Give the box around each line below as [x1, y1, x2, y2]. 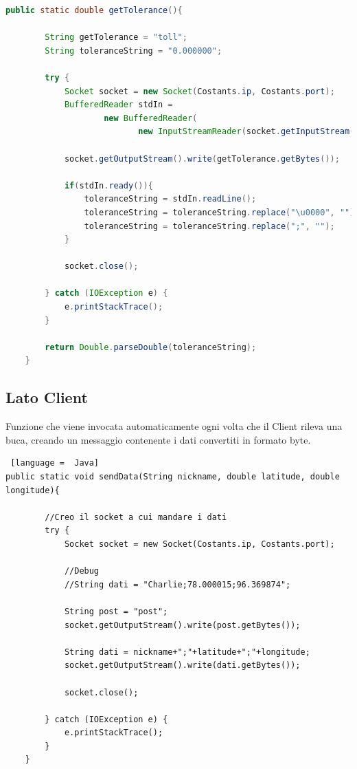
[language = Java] [10, 458, 100, 468]
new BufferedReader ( [104, 113, 198, 123]
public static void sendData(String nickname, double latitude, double [5, 472, 340, 482]
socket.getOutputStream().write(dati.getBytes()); [64, 660, 301, 671]
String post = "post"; [64, 606, 168, 616]
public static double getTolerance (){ [5, 6, 183, 15]
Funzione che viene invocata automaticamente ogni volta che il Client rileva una [5, 419, 343, 433]
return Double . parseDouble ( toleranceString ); [45, 342, 257, 352]
